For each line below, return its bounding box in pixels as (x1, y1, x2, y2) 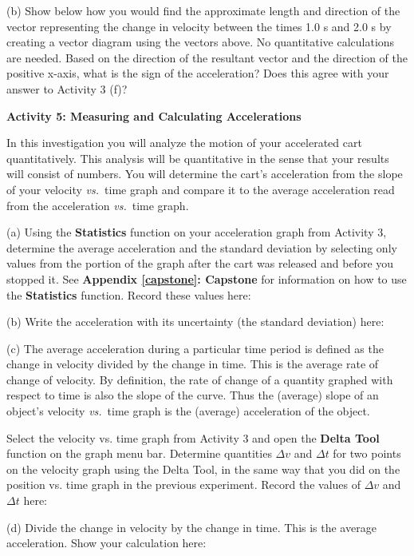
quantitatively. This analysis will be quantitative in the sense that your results (6, 149, 389, 166)
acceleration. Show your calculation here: (6, 534, 207, 551)
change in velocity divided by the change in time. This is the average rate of (6, 355, 379, 372)
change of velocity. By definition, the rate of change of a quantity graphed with (6, 371, 393, 387)
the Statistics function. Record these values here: (6, 286, 251, 303)
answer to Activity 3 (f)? (6, 80, 128, 97)
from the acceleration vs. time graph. (6, 197, 189, 213)
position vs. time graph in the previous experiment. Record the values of (6, 476, 361, 493)
